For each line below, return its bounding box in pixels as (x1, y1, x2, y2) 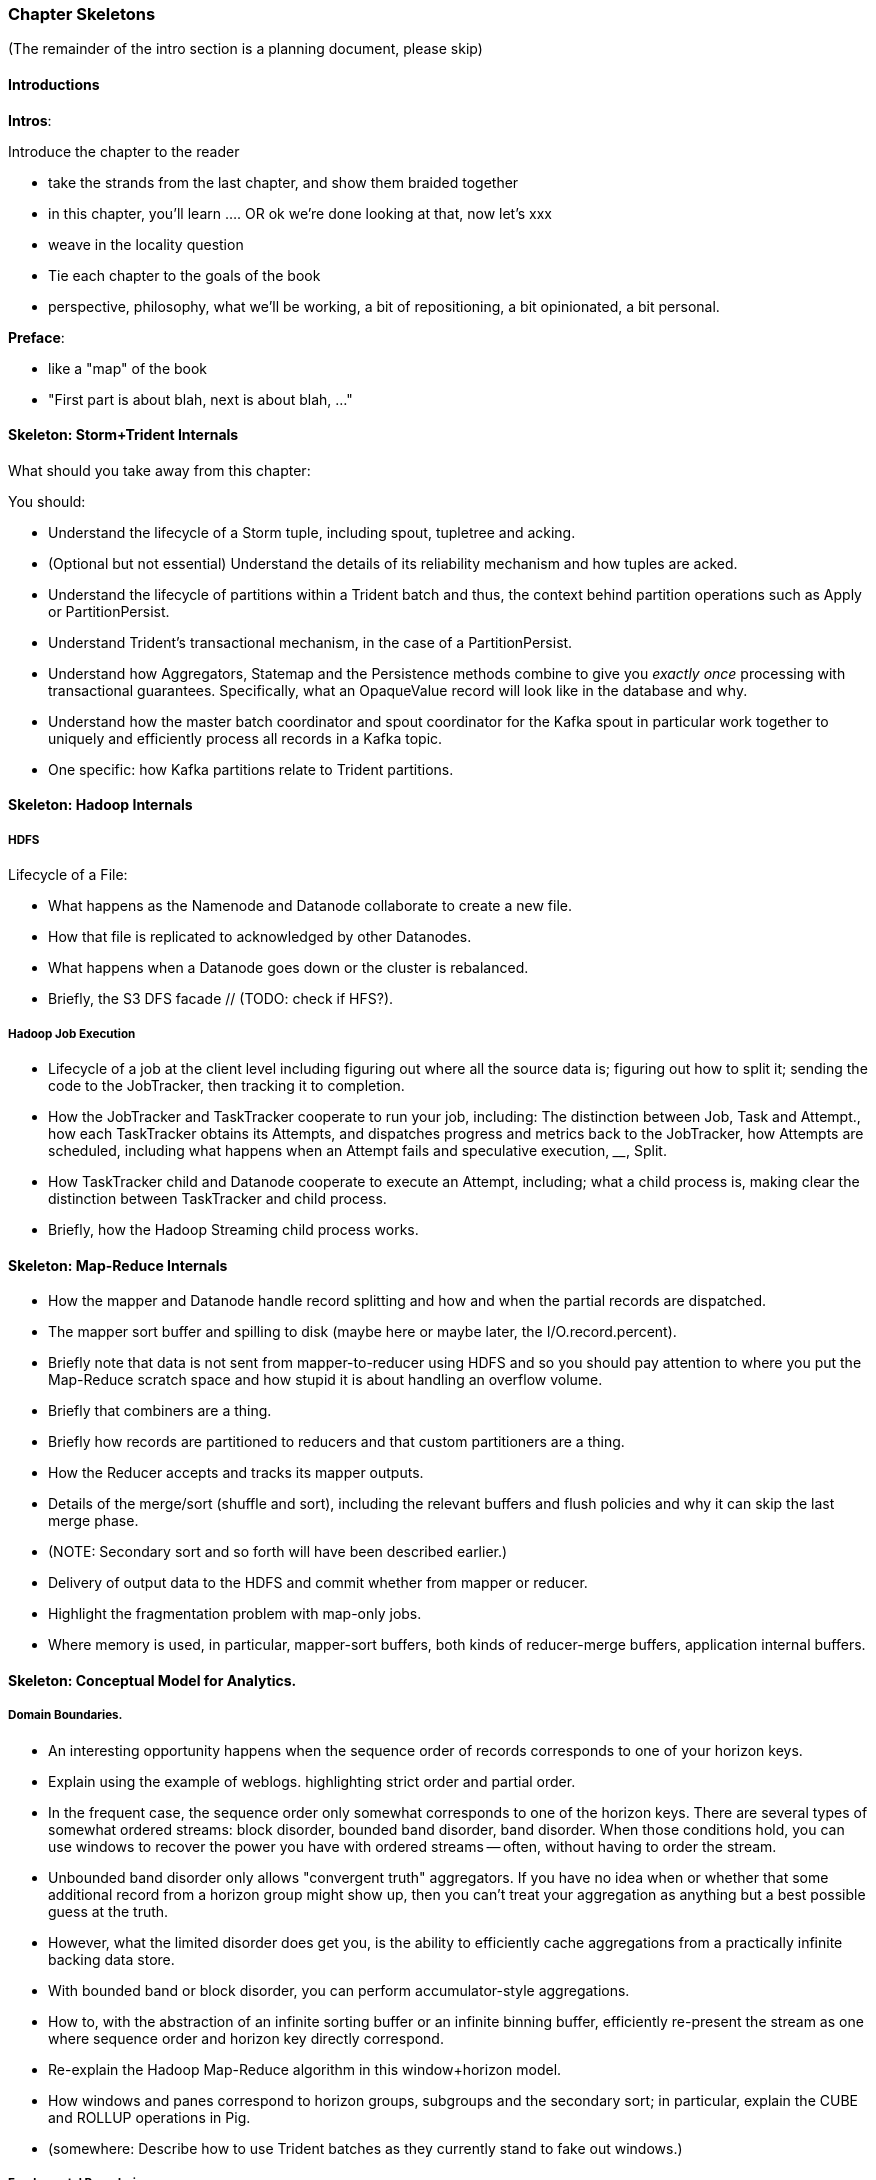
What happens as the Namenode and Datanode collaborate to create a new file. (48, 897, 572, 915)
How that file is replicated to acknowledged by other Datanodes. (48, 928, 472, 946)
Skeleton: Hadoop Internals (8, 796, 193, 814)
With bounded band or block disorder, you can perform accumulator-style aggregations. (48, 1981, 630, 1999)
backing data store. (48, 1950, 175, 1968)
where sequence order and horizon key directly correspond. (48, 2029, 444, 2047)
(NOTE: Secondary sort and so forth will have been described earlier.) (48, 1543, 508, 1561)
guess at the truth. (48, 1902, 169, 1920)
